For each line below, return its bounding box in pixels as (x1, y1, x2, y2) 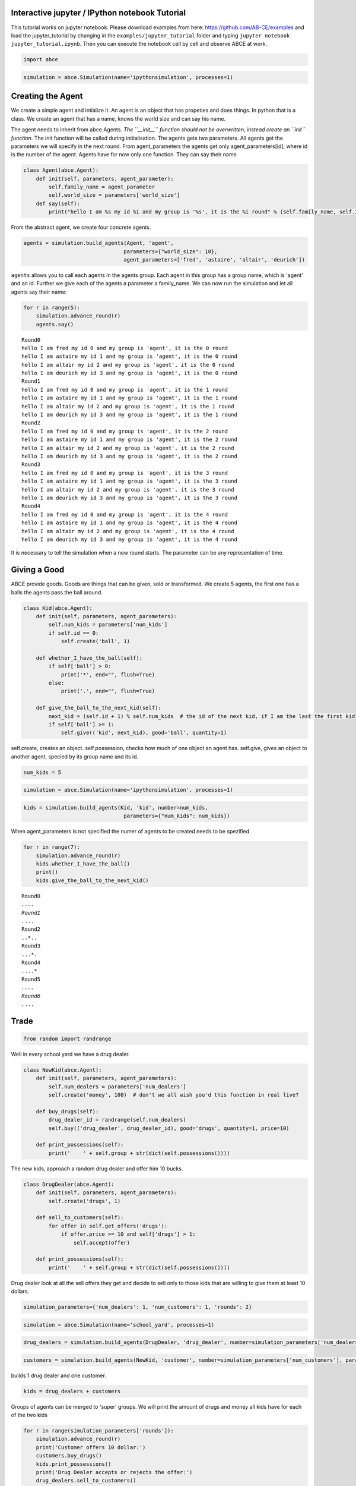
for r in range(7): (23, 844, 80, 851)
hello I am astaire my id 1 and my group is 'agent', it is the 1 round (21, 395, 237, 401)
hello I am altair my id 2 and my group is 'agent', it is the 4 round (21, 528, 234, 534)
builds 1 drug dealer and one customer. (11, 1372, 107, 1379)
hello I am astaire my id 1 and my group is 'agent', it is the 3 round (21, 478, 237, 484)
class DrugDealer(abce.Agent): (23, 1180, 115, 1188)
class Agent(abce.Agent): (23, 167, 99, 174)
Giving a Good (11, 565, 65, 575)
